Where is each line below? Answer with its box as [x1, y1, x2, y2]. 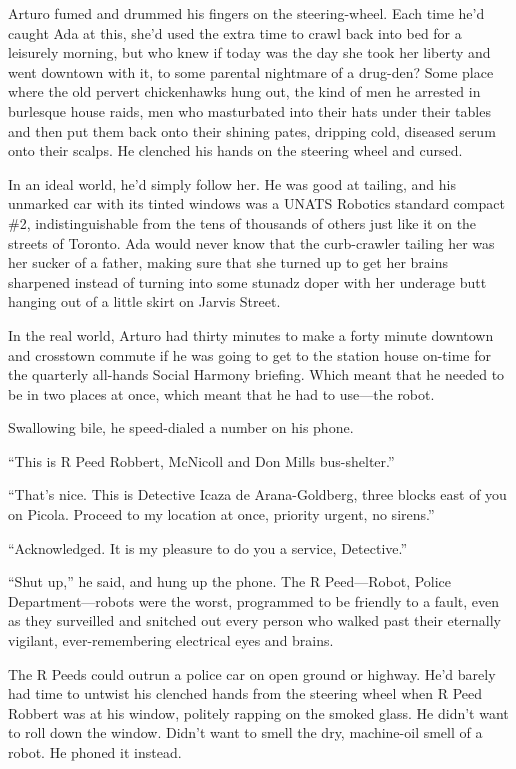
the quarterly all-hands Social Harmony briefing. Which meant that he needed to [8, 364, 505, 385]
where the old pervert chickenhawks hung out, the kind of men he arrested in [8, 81, 481, 102]
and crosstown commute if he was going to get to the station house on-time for [8, 344, 492, 365]
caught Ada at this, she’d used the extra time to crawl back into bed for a [8, 22, 462, 43]
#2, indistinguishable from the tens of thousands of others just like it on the [8, 212, 477, 233]
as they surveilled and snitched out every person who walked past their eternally [8, 610, 501, 631]
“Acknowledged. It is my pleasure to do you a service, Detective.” [8, 537, 408, 558]
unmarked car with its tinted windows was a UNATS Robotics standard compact [8, 193, 505, 214]
